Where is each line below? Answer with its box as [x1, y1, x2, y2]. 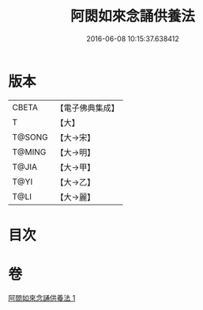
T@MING [12, 146, 47, 157]
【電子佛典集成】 [55, 102, 120, 113]
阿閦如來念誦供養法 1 [8, 293, 76, 302]
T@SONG [12, 132, 49, 143]
